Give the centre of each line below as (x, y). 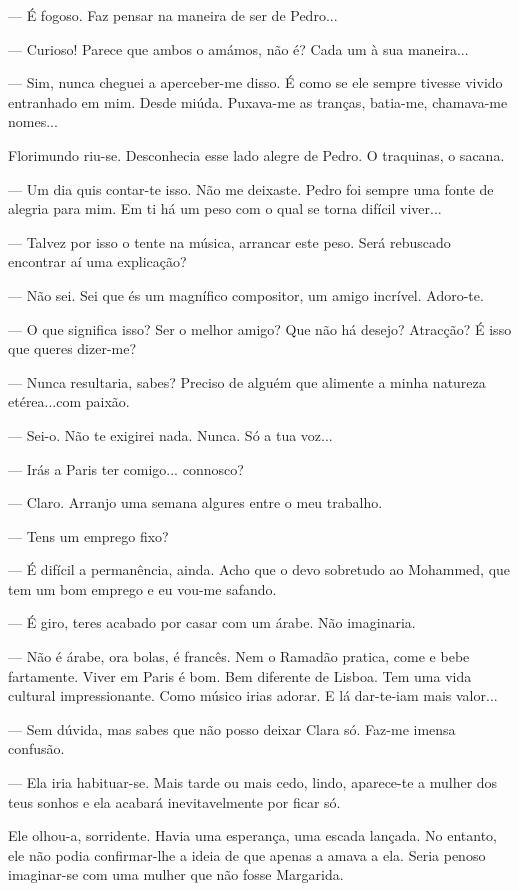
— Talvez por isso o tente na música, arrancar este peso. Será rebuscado (229, 241)
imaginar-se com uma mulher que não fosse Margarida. (176, 874)
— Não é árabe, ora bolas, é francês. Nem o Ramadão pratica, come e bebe (239, 656)
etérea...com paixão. (69, 401)
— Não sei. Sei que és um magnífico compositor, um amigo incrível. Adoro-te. (246, 294)
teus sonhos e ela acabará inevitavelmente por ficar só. (174, 801)
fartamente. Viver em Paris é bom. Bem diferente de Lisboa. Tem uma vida (240, 675)
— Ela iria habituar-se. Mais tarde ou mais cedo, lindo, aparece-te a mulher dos (253, 782)
